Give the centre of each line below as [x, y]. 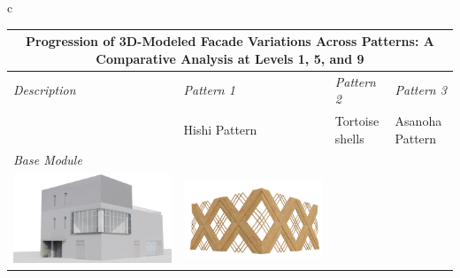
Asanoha [418, 120]
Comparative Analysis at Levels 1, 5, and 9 [230, 58]
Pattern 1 [209, 90]
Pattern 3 [421, 90]
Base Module [48, 160]
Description [45, 90]
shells [349, 138]
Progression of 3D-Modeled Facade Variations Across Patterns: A [230, 41]
